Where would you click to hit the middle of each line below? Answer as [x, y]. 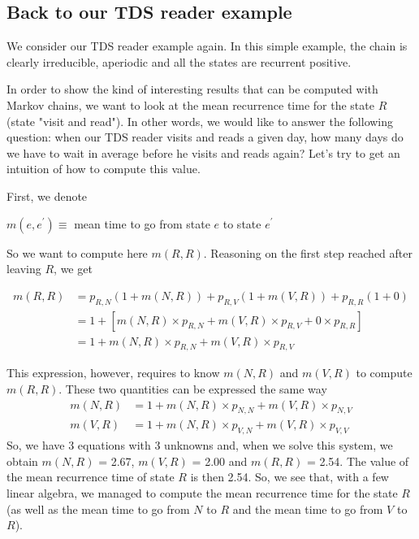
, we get [73, 269]
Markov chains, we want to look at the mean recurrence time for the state [190, 104]
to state [242, 223]
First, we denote [47, 196]
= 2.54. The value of [358, 461]
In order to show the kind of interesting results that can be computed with [192, 89]
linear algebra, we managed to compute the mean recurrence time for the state [202, 493]
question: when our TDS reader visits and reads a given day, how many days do [205, 137]
